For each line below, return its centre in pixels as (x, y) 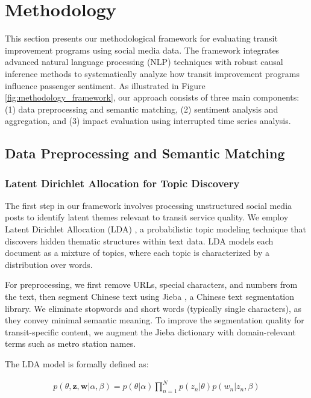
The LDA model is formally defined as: (77, 364)
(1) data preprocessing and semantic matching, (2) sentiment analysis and (142, 109)
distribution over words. (49, 264)
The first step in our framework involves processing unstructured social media (149, 205)
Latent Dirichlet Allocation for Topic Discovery (122, 183)
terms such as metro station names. (71, 344)
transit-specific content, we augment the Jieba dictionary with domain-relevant (150, 331)
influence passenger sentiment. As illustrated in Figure (105, 85)
